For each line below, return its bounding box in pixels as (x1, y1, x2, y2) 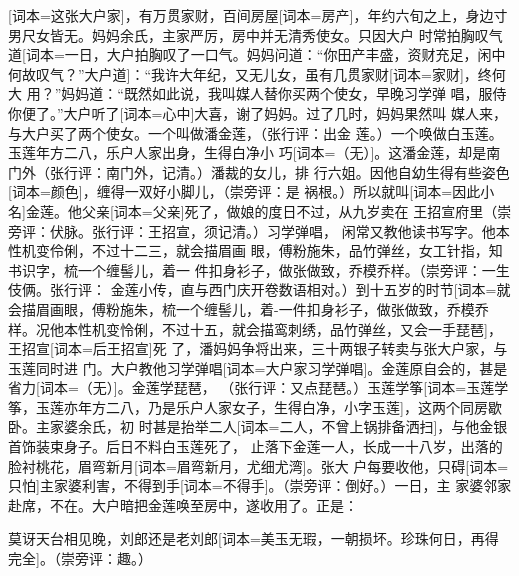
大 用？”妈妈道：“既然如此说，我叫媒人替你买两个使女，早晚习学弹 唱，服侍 (8, 83, 507, 104)
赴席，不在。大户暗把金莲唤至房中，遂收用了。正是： (8, 494, 358, 515)
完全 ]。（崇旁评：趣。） (8, 548, 152, 569)
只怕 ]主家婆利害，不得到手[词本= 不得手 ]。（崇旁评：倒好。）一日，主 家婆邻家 (8, 475, 512, 496)
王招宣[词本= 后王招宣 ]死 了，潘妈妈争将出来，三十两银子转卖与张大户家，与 (8, 338, 508, 359)
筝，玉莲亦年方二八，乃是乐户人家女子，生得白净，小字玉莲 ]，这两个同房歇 (8, 396, 502, 417)
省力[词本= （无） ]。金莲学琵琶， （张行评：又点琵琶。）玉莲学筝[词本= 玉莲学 (8, 377, 509, 398)
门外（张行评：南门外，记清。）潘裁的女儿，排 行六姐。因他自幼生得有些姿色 (8, 161, 510, 182)
